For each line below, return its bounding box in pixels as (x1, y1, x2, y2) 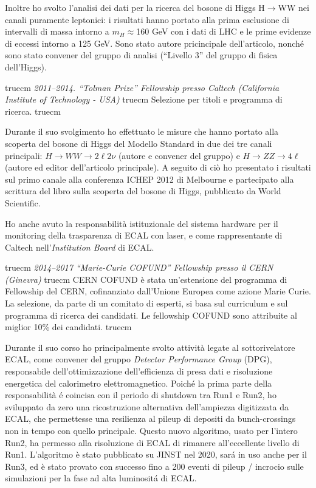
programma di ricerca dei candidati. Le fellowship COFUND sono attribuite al (5, 308, 297, 321)
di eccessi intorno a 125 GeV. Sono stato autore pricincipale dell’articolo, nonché (5, 36, 304, 49)
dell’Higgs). (5, 60, 47, 73)
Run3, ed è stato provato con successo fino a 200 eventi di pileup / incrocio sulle (5, 459, 304, 472)
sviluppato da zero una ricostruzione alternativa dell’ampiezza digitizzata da (5, 400, 289, 413)
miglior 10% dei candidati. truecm (5, 320, 132, 333)
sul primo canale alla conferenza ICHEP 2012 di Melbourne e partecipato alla (5, 172, 294, 185)
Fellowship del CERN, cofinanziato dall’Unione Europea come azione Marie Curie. (5, 285, 311, 297)
